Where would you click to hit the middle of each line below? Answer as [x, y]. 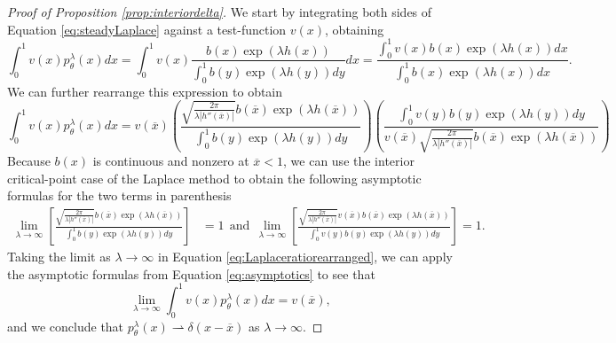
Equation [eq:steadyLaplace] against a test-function [147, 29]
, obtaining [355, 29]
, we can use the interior [349, 161]
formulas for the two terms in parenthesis [119, 195]
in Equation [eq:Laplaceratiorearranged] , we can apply [305, 257]
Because [29, 161]
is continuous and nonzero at [171, 161]
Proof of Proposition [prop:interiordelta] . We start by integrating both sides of [220, 12]
